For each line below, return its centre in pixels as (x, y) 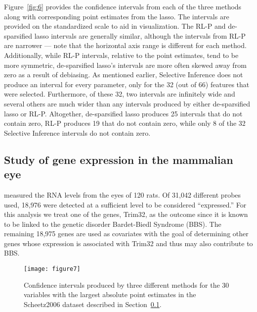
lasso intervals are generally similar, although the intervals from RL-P (140, 35)
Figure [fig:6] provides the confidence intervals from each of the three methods (123, 6)
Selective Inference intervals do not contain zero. (77, 132)
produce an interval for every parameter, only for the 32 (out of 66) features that (127, 84)
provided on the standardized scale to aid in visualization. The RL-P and (115, 26)
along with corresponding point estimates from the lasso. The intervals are (117, 16)
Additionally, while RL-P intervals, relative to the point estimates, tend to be (121, 55)
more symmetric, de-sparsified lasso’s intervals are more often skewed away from (125, 65)
